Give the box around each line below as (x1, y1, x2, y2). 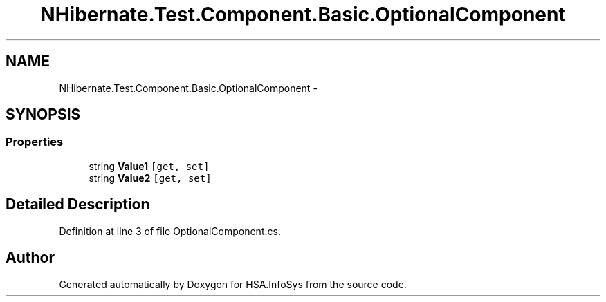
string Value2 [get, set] (89, 171, 212, 184)
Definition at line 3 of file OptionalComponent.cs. (59, 225, 281, 237)
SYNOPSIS (6, 106, 81, 124)
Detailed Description (6, 196, 150, 214)
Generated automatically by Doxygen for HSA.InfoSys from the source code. (59, 278, 407, 290)
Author (6, 249, 55, 267)
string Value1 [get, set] (89, 160, 210, 172)
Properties (6, 135, 64, 149)
